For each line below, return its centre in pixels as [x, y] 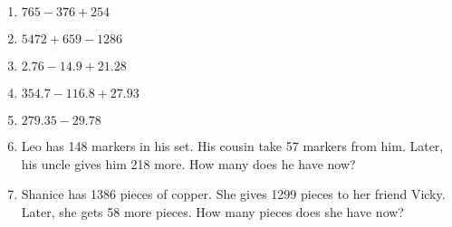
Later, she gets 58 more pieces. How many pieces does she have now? [212, 211]
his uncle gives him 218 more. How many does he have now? [188, 163]
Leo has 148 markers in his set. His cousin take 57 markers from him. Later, [232, 146]
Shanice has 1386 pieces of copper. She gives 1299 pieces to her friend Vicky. [233, 194]
